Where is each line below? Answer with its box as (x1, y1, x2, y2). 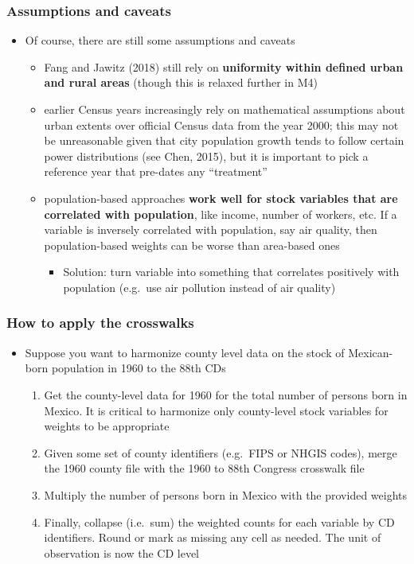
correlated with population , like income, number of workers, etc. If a (44, 205, 397, 222)
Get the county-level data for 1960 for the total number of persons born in (44, 386, 408, 403)
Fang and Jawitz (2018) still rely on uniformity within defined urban (44, 58, 404, 75)
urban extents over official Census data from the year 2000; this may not (44, 116, 399, 133)
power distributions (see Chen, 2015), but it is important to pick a (44, 147, 369, 164)
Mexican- (348, 344, 393, 360)
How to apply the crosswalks (6, 313, 194, 333)
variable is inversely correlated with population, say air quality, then (44, 221, 377, 238)
